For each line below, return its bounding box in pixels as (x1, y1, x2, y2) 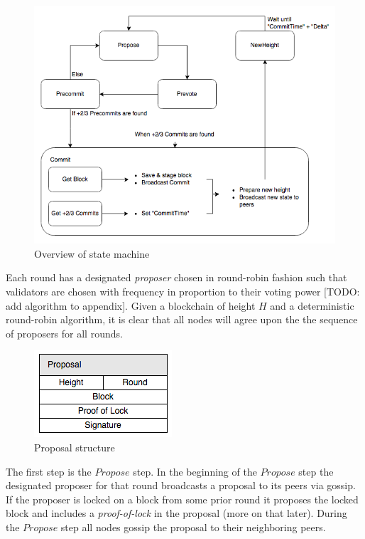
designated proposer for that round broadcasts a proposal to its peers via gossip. (6, 478, 356, 493)
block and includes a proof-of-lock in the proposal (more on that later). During (6, 506, 347, 520)
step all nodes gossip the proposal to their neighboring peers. (60, 519, 326, 534)
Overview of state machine (34, 246, 150, 261)
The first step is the (6, 464, 92, 478)
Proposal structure (34, 440, 115, 455)
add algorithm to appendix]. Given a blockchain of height (6, 298, 256, 313)
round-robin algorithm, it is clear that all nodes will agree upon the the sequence (6, 312, 358, 327)
